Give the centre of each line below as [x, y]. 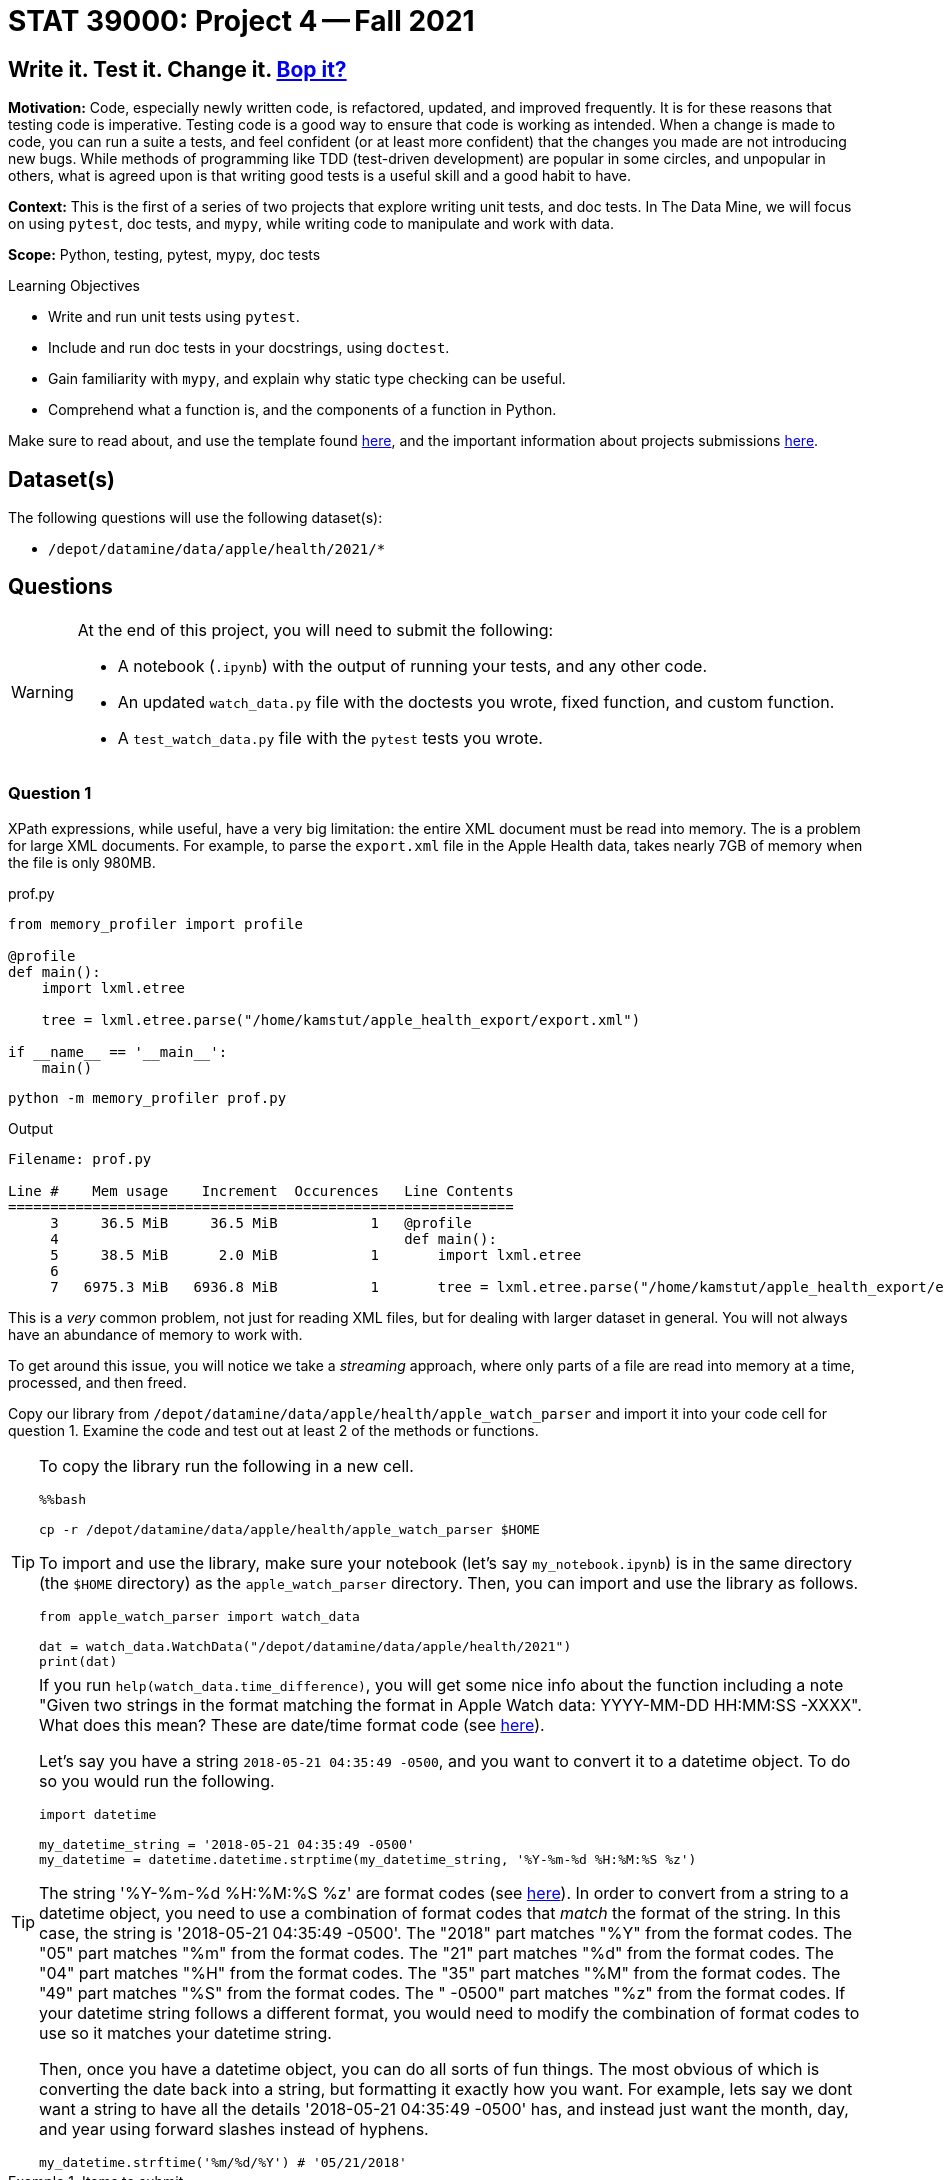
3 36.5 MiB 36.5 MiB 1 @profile [261, 1222]
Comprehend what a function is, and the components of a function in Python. [302, 410]
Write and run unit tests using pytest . [174, 317]
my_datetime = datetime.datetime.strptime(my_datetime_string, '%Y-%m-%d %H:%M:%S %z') [368, 1859]
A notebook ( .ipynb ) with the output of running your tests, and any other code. [412, 665]
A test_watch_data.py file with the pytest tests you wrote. [330, 737]
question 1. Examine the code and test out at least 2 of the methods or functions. [273, 1430]
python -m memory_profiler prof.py [147, 1097]
